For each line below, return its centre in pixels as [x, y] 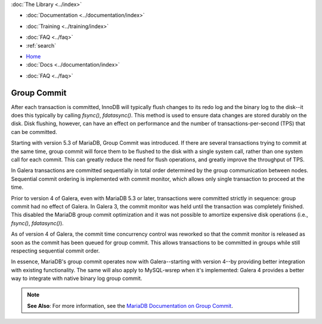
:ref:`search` [41, 45]
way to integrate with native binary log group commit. [77, 278]
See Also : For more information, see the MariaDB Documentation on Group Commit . [130, 306]
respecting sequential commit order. [55, 251]
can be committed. [34, 132]
